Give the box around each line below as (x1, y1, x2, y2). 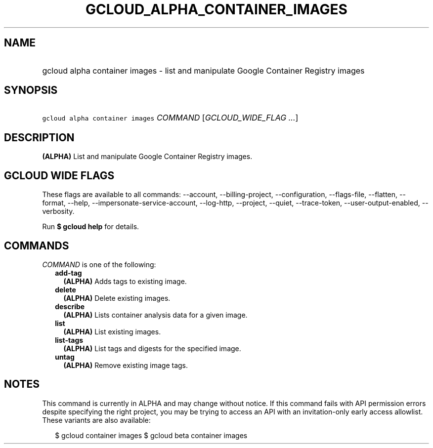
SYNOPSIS (4, 84, 58, 97)
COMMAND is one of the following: (42, 260, 156, 269)
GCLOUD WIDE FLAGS (4, 169, 115, 182)
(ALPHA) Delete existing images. (63, 293, 171, 302)
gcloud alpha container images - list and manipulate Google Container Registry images (42, 65, 365, 76)
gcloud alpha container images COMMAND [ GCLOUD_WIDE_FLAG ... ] (42, 113, 299, 123)
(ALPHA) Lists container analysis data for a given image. (63, 310, 248, 319)
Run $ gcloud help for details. (42, 222, 139, 231)
